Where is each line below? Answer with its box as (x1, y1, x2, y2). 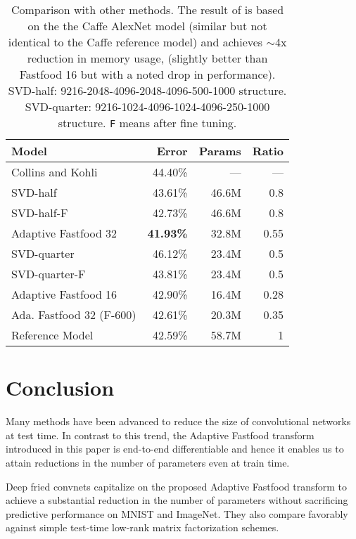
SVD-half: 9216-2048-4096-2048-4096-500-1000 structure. (8, 82, 287, 98)
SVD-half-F (11, 204, 68, 221)
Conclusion (6, 373, 115, 402)
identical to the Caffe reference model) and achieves (8, 34, 263, 50)
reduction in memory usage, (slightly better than (27, 50, 268, 66)
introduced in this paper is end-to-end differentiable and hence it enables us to (6, 441, 344, 456)
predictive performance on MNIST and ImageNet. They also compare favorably (6, 506, 348, 521)
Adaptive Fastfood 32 (11, 225, 117, 241)
